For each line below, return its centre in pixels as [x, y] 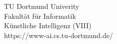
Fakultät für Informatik [40, 16]
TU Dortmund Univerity [42, 6]
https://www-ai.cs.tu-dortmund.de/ [58, 35]
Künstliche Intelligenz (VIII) [48, 25]
